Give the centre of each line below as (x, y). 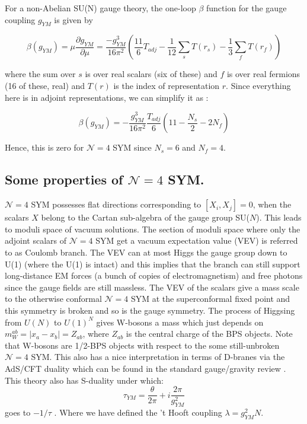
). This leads (279, 217)
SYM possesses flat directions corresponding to (116, 204)
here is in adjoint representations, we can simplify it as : (107, 97)
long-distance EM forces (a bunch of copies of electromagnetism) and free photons (154, 275)
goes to (18, 412)
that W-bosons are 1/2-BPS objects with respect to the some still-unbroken (142, 345)
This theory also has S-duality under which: (84, 380)
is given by (73, 19)
